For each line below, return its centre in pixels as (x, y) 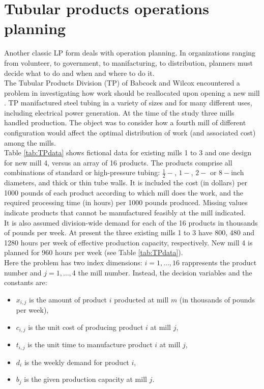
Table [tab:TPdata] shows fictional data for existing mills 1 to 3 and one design (128, 152)
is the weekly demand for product (77, 362)
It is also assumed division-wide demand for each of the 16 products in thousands (131, 222)
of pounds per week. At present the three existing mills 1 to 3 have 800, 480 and (129, 232)
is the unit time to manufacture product (90, 344)
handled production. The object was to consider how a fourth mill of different (125, 122)
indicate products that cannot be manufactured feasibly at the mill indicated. (125, 213)
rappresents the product (219, 262)
